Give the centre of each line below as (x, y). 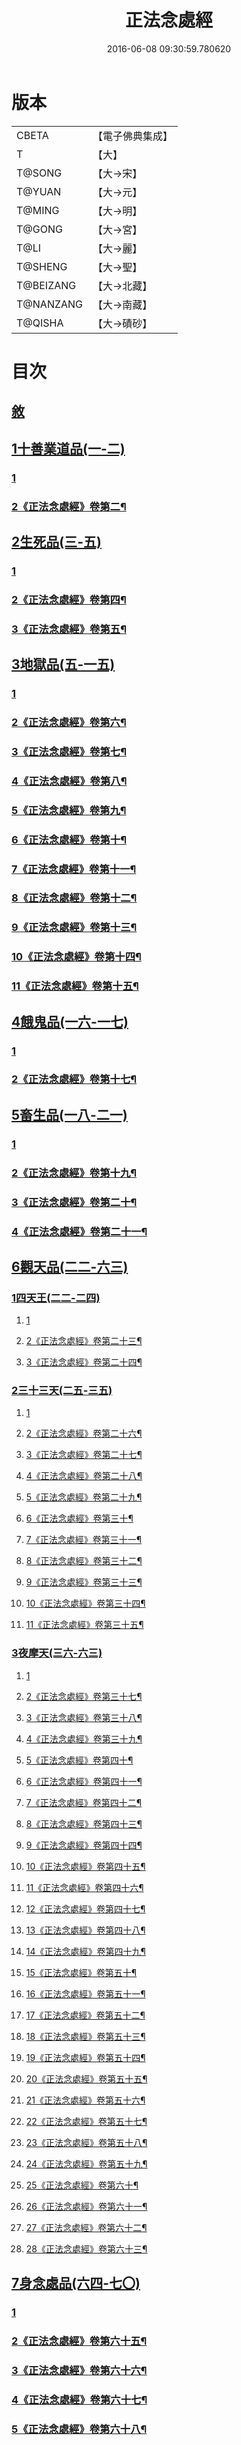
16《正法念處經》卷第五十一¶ (85, 1993)
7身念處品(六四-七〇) (76, 2283)
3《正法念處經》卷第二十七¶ (84, 1455)
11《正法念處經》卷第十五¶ (75, 986)
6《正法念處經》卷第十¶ (69, 839)
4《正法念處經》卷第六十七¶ (79, 2399)
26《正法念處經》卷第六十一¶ (86, 2206)
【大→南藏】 (122, 304)
